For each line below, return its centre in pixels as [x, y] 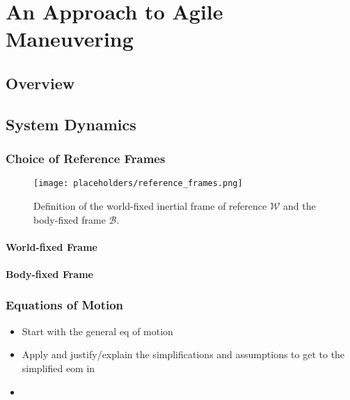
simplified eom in [58, 368]
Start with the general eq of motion [97, 331]
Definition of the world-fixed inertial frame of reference [150, 206]
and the [299, 206]
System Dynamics [71, 124]
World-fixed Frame [51, 246]
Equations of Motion [65, 305]
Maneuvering [70, 39]
